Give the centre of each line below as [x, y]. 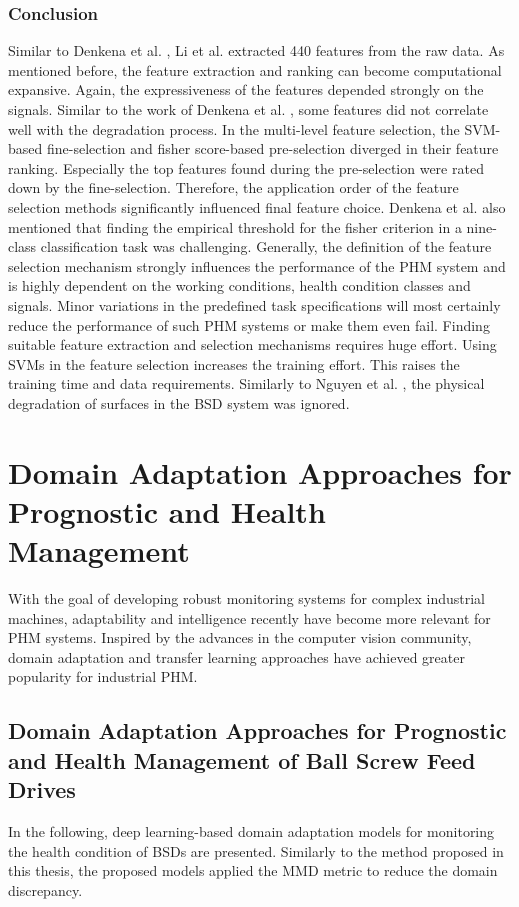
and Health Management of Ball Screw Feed [242, 759]
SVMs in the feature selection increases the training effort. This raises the [234, 363]
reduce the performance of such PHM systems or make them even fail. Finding [249, 324]
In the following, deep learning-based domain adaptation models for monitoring [251, 830]
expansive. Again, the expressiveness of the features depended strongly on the [246, 89]
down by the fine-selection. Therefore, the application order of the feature [233, 187]
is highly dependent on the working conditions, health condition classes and [239, 285]
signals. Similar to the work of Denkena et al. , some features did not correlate [248, 109]
